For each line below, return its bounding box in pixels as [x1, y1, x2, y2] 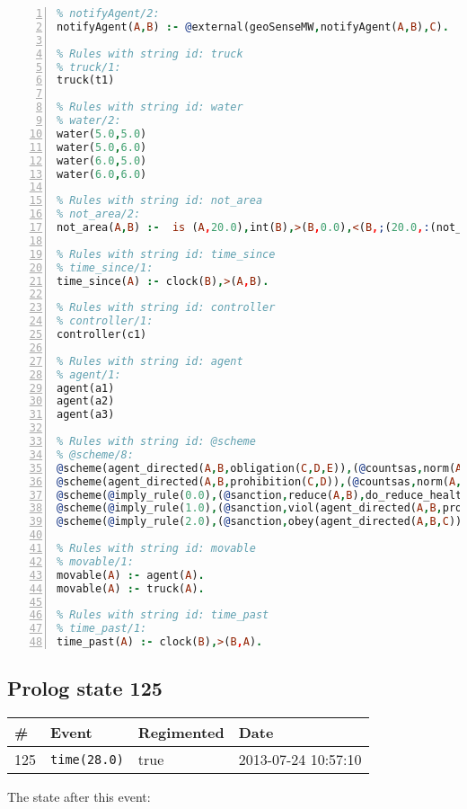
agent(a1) [57, 381, 115, 395]
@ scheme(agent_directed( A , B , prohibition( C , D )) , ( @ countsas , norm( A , [57, 475, 463, 488]
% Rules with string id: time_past [57, 609, 269, 622]
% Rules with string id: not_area [57, 194, 263, 208]
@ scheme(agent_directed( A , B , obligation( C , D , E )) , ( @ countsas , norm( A [57, 461, 463, 475]
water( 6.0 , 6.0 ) [57, 167, 147, 181]
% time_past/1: [57, 622, 147, 636]
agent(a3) [57, 408, 115, 422]
